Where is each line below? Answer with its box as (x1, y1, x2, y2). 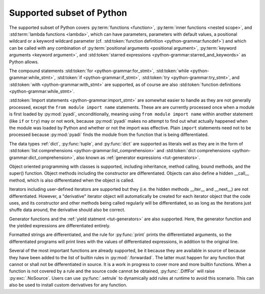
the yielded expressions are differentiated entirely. (9, 223, 110, 229)
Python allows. (9, 59, 39, 65)
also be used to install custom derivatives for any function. (9, 282, 128, 288)
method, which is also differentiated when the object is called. (9, 177, 134, 183)
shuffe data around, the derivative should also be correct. (9, 207, 126, 213)
